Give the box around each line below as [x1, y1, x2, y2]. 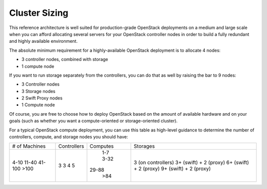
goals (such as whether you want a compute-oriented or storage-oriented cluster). [9, 118, 178, 124]
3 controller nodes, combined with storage [21, 57, 108, 63]
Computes [89, 143, 114, 150]
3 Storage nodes [21, 88, 56, 94]
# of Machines [12, 143, 46, 150]
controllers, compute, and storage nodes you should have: [9, 134, 128, 140]
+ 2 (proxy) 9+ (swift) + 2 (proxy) [133, 165, 211, 172]
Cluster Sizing [9, 7, 69, 18]
